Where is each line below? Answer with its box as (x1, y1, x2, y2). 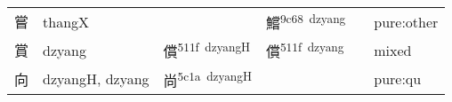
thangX (43, 11, 90, 32)
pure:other (374, 11, 439, 32)
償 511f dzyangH (163, 38, 251, 62)
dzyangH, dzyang (43, 68, 149, 90)
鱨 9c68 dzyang (265, 10, 346, 34)
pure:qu (374, 68, 422, 90)
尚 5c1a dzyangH (163, 67, 252, 90)
